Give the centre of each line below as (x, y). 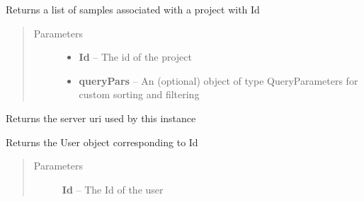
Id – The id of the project (135, 57)
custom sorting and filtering (139, 94)
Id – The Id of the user (113, 189)
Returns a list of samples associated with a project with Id (133, 9)
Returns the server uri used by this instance (101, 118)
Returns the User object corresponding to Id (102, 142)
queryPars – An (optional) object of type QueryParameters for (218, 80)
